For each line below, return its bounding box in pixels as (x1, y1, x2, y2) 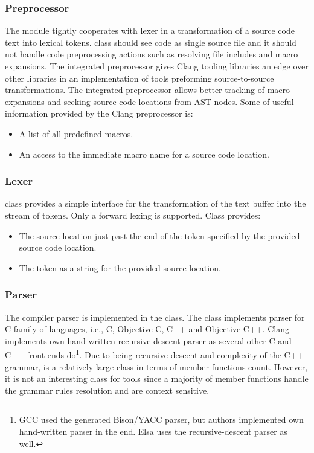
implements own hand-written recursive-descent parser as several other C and (5, 334, 292, 347)
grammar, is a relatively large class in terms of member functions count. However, (5, 360, 308, 373)
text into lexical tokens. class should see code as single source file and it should (5, 36, 296, 48)
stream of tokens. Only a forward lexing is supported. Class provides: (5, 208, 261, 221)
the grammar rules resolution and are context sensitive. (5, 384, 210, 396)
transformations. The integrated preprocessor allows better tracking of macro (5, 83, 290, 96)
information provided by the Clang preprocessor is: (5, 107, 193, 120)
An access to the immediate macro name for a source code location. (19, 147, 269, 160)
